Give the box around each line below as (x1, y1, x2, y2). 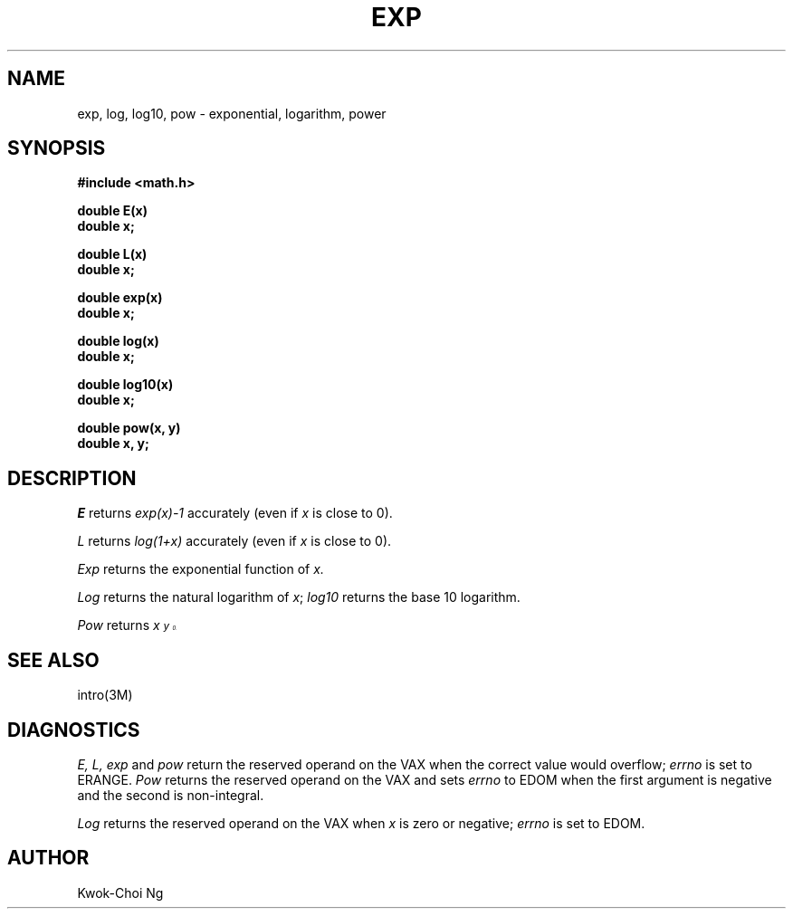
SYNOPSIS (7, 137, 106, 160)
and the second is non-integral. (77, 787, 264, 803)
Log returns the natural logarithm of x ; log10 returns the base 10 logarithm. (77, 589, 521, 606)
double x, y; (77, 435, 149, 452)
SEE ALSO (7, 648, 100, 672)
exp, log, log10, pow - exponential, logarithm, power (77, 105, 387, 121)
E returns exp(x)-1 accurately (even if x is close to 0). (77, 505, 393, 521)
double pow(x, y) (77, 420, 181, 436)
